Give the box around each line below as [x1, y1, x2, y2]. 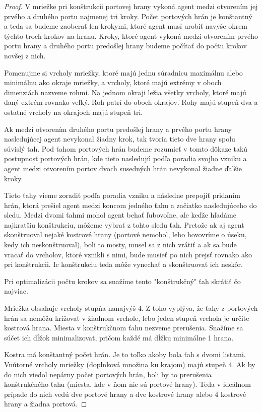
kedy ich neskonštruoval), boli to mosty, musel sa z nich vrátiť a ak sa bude [4, 239, 237, 250]
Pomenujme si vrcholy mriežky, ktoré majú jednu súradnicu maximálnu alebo [4, 67, 243, 78]
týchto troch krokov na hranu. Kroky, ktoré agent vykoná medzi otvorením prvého [4, 30, 258, 41]
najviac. [4, 286, 28, 296]
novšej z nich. [4, 50, 46, 60]
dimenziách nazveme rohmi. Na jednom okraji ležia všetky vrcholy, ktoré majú [4, 87, 246, 97]
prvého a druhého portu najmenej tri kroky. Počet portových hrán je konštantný [4, 11, 252, 21]
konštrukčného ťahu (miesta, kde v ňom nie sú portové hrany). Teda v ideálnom [4, 379, 251, 389]
